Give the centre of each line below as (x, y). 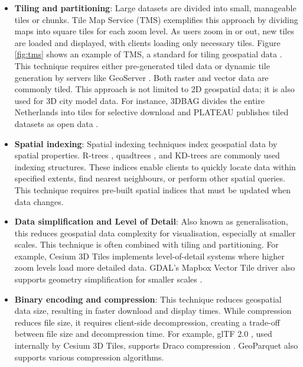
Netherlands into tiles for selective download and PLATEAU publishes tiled (151, 112)
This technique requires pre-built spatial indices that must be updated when (152, 189)
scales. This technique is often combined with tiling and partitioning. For (146, 244)
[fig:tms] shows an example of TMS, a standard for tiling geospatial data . (148, 54)
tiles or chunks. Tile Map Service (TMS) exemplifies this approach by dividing (156, 19)
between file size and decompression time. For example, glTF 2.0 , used (143, 334)
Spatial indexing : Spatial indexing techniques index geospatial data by (146, 143)
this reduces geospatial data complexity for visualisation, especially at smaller (155, 233)
